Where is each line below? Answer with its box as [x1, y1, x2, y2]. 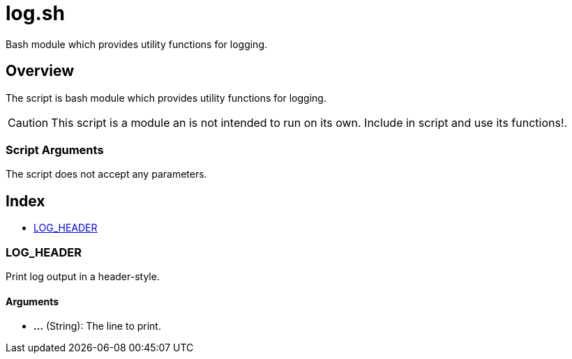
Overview [6, 62, 75, 80]
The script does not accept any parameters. [6, 168, 207, 181]
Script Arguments [6, 142, 104, 157]
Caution [8, 115, 49, 130]
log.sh [6, 1, 65, 25]
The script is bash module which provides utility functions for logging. [6, 91, 326, 104]
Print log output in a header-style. [6, 270, 160, 282]
